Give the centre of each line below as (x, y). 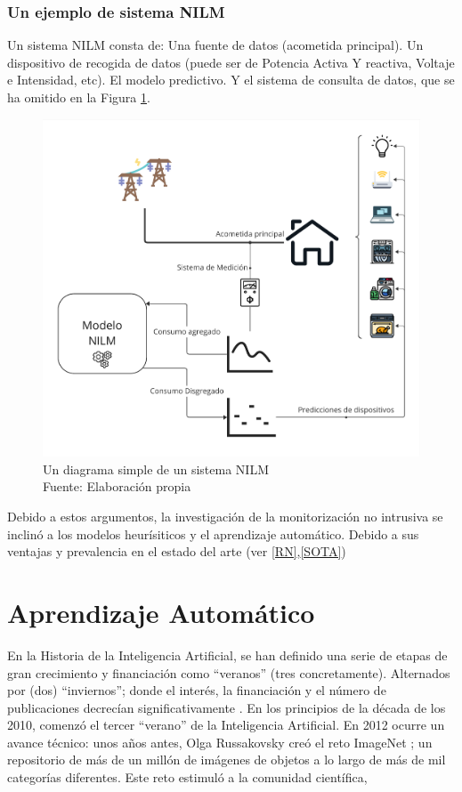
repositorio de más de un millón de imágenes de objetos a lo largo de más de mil (227, 760)
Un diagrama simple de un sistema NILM (156, 469)
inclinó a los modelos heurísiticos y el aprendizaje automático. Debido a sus (213, 533)
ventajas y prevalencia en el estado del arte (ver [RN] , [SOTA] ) (177, 551)
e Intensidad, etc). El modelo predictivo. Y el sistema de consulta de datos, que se (231, 80)
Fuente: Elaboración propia (117, 486)
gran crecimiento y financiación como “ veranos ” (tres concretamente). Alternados (229, 672)
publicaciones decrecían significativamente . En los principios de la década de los (227, 707)
